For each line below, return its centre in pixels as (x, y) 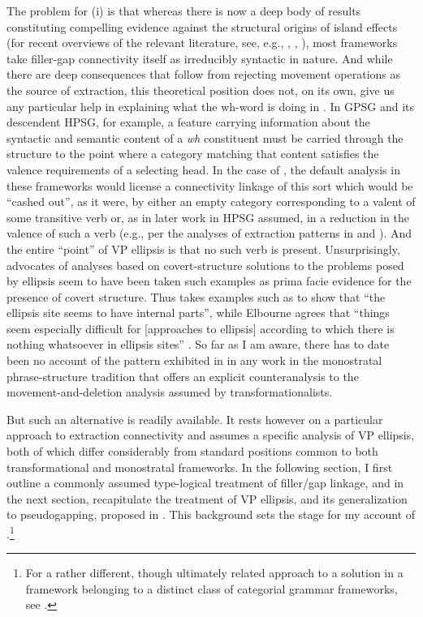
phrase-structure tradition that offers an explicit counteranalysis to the (183, 376)
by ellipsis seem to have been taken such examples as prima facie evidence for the (209, 281)
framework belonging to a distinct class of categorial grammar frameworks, (211, 588)
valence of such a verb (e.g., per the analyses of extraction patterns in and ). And (209, 233)
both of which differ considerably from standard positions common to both (192, 451)
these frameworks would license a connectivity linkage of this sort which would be (210, 185)
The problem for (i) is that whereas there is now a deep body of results (184, 11)
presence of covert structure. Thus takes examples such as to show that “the (196, 296)
